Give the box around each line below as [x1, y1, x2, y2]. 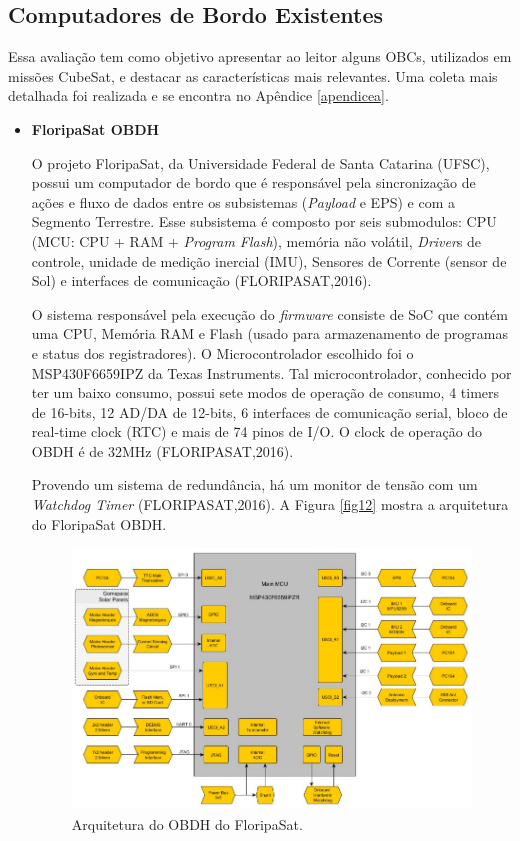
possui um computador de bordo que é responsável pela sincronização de [31, 172, 476, 193]
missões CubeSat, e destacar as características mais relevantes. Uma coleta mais [8, 65, 498, 86]
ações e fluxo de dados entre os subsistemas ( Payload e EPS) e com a [31, 191, 455, 212]
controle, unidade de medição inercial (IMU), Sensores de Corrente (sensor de [31, 250, 507, 271]
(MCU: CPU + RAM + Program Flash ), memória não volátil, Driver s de [31, 230, 482, 251]
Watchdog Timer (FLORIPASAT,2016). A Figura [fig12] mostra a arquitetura [31, 494, 509, 515]
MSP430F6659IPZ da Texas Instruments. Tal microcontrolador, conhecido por [31, 362, 512, 383]
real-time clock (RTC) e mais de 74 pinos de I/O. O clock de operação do [31, 421, 483, 442]
